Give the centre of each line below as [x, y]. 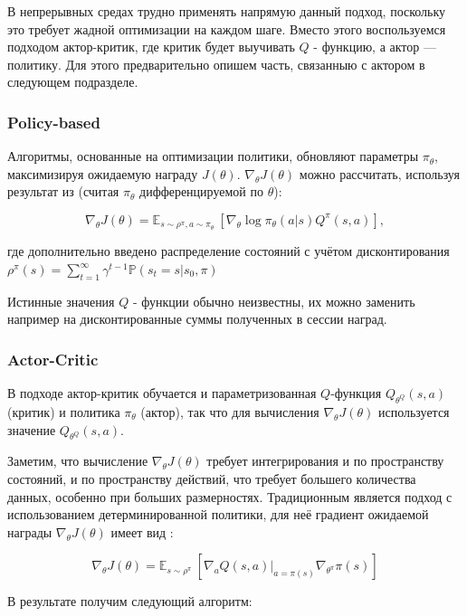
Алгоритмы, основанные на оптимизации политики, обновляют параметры [213, 156]
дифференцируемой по [201, 191]
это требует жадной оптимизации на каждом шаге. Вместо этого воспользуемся [227, 28]
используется [414, 412]
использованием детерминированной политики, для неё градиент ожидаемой [218, 514]
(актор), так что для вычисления [230, 412]
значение [32, 429]
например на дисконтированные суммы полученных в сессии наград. [197, 319]
